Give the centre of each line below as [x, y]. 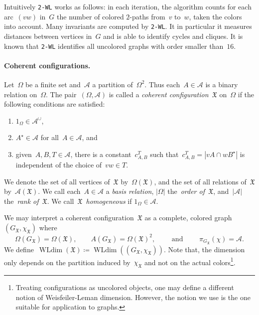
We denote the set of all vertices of [57, 181]
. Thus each [162, 84]
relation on [21, 94]
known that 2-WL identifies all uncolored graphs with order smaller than [114, 46]
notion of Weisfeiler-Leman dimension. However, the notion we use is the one [133, 297]
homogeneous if [109, 201]
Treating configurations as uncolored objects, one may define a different [125, 287]
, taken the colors [215, 16]
